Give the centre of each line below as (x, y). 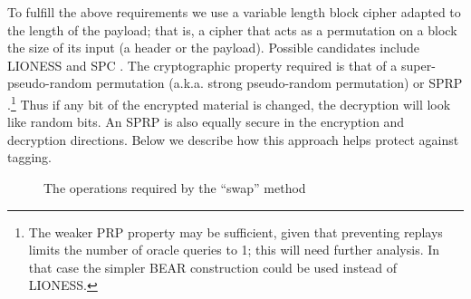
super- (418, 65)
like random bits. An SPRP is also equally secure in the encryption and (206, 122)
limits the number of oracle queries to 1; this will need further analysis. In (234, 250)
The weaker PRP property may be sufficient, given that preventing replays (235, 231)
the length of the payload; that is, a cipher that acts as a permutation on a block (232, 29)
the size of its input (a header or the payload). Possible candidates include (213, 48)
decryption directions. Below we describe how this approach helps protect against (233, 139)
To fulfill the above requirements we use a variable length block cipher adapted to (234, 12)
